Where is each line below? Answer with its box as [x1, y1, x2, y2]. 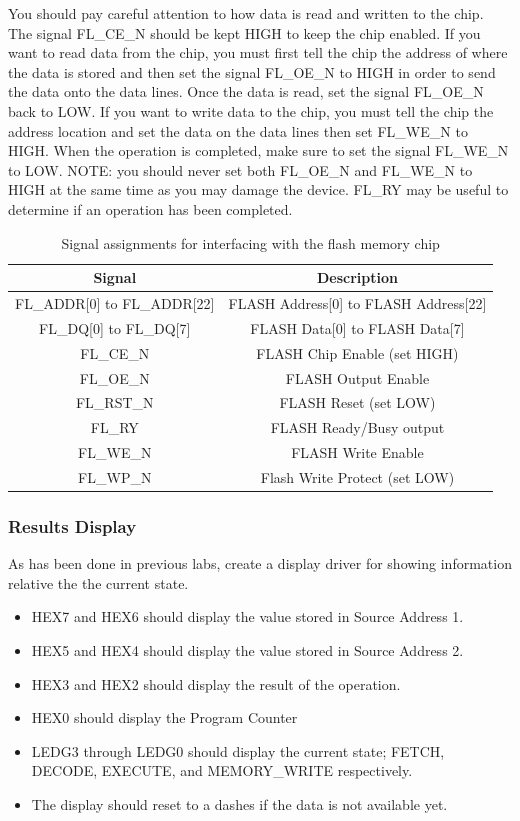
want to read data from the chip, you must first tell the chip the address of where [8, 42, 508, 63]
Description [316, 267, 398, 288]
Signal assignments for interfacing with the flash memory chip [61, 232, 440, 253]
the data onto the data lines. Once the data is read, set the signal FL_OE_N [8, 81, 484, 102]
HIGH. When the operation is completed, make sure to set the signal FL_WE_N [8, 140, 509, 161]
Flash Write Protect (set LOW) [260, 466, 455, 487]
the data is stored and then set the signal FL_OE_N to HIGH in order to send [8, 61, 496, 82]
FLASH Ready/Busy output [270, 417, 445, 438]
